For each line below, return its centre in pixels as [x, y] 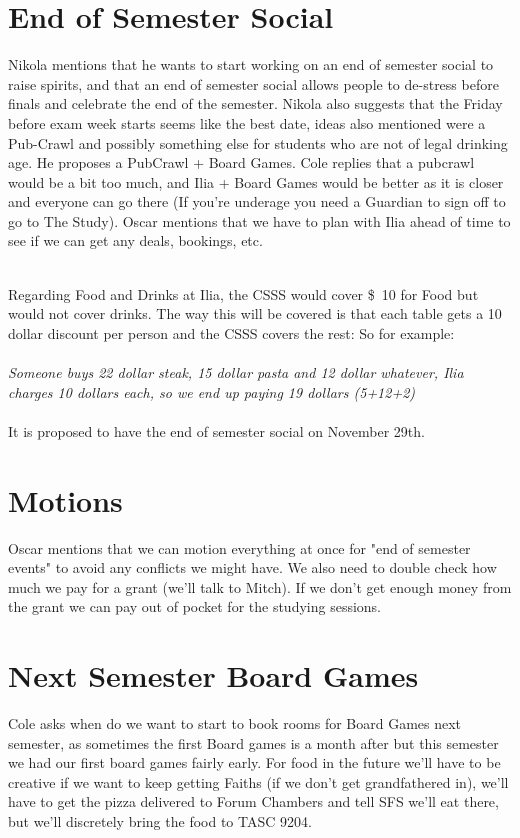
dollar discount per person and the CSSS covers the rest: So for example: [231, 332]
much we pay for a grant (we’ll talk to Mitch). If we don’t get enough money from [260, 586]
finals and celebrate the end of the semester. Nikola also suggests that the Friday [255, 103]
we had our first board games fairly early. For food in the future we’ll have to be [254, 762]
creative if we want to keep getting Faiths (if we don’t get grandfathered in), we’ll [258, 781]
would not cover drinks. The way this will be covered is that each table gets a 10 [255, 313]
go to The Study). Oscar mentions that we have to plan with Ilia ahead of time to [259, 220]
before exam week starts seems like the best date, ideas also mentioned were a [247, 122]
